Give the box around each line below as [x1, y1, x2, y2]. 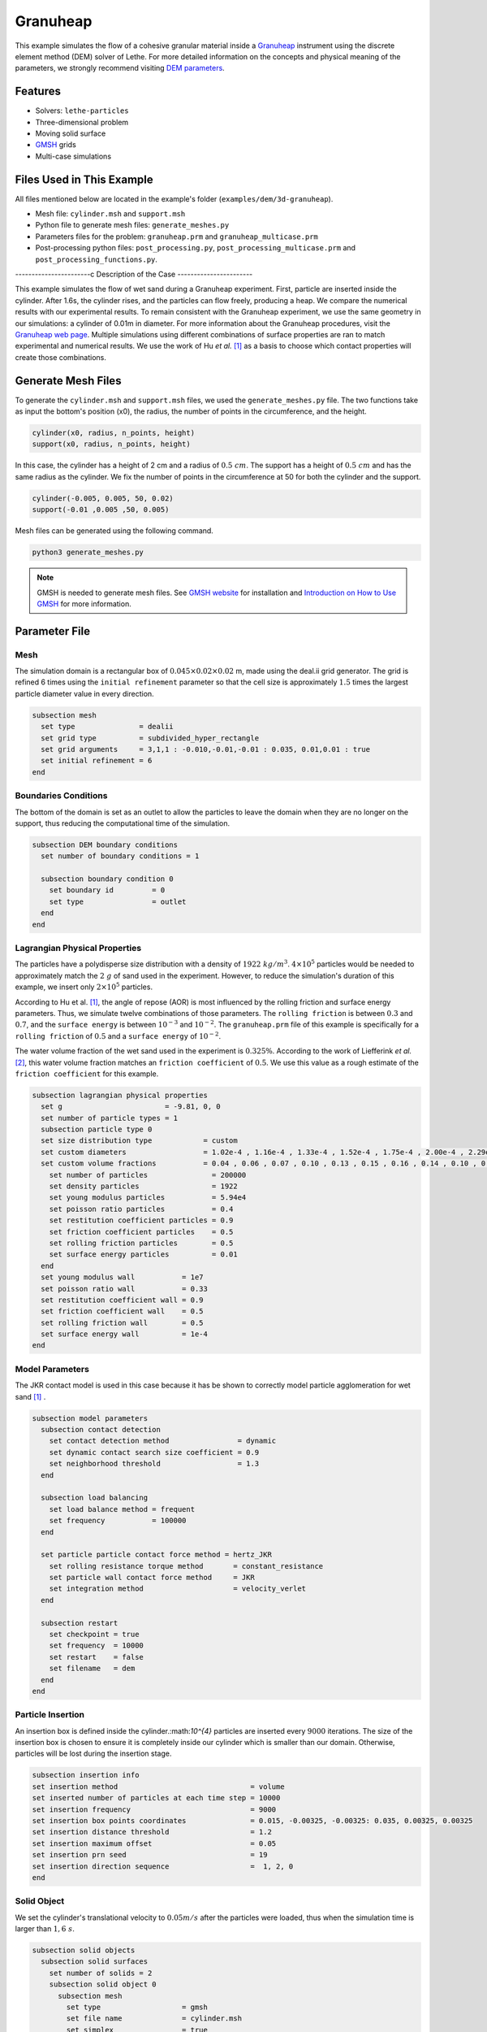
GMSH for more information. [37, 598, 131, 609]
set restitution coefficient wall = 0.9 [41, 1295, 204, 1305]
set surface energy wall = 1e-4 [41, 1330, 209, 1339]
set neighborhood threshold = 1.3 [49, 1459, 260, 1469]
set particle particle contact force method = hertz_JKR [41, 1550, 272, 1560]
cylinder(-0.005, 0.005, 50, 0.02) [32, 493, 174, 503]
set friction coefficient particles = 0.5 [49, 1227, 234, 1236]
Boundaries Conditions [15, 790, 108, 801]
